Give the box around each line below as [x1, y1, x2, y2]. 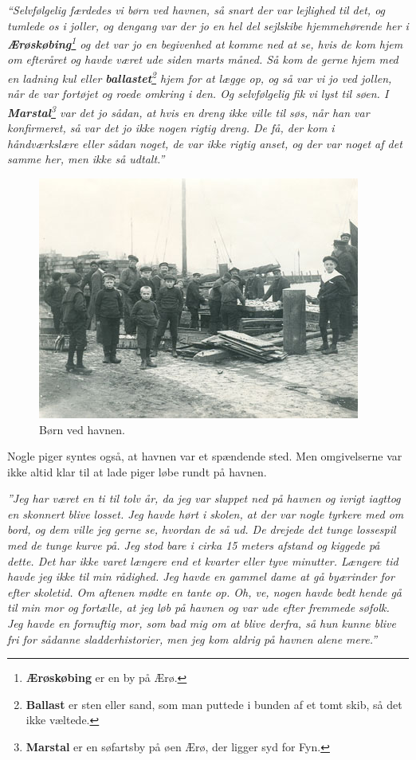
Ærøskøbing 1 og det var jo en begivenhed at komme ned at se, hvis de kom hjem [7, 33, 403, 52]
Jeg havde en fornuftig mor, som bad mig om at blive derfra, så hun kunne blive [7, 615, 396, 632]
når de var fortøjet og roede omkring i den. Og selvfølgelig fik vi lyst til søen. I [7, 85, 389, 102]
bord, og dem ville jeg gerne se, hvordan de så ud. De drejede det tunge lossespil [7, 521, 396, 538]
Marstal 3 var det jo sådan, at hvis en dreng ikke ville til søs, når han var [7, 101, 370, 120]
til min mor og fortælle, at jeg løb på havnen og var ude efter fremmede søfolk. [7, 599, 390, 616]
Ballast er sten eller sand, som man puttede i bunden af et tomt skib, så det [26, 695, 402, 712]
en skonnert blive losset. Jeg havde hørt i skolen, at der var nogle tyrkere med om [7, 505, 404, 522]
